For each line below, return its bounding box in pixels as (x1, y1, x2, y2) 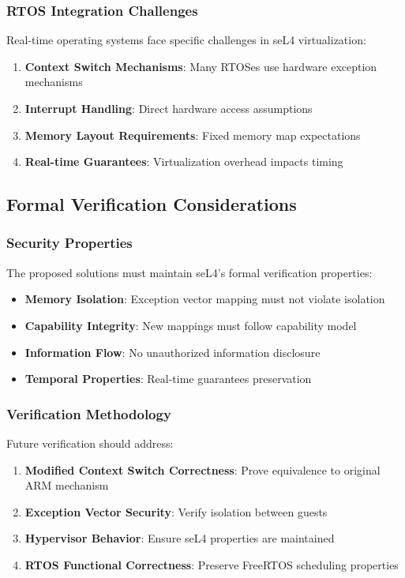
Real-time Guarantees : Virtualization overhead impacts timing (24, 153, 343, 170)
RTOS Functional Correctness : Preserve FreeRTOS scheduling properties (24, 556, 399, 572)
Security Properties (6, 233, 133, 253)
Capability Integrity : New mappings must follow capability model (24, 317, 357, 333)
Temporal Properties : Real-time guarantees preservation (24, 370, 312, 387)
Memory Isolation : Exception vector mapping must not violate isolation (24, 291, 385, 307)
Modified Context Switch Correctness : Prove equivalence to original (24, 461, 381, 478)
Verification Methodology (6, 403, 171, 423)
